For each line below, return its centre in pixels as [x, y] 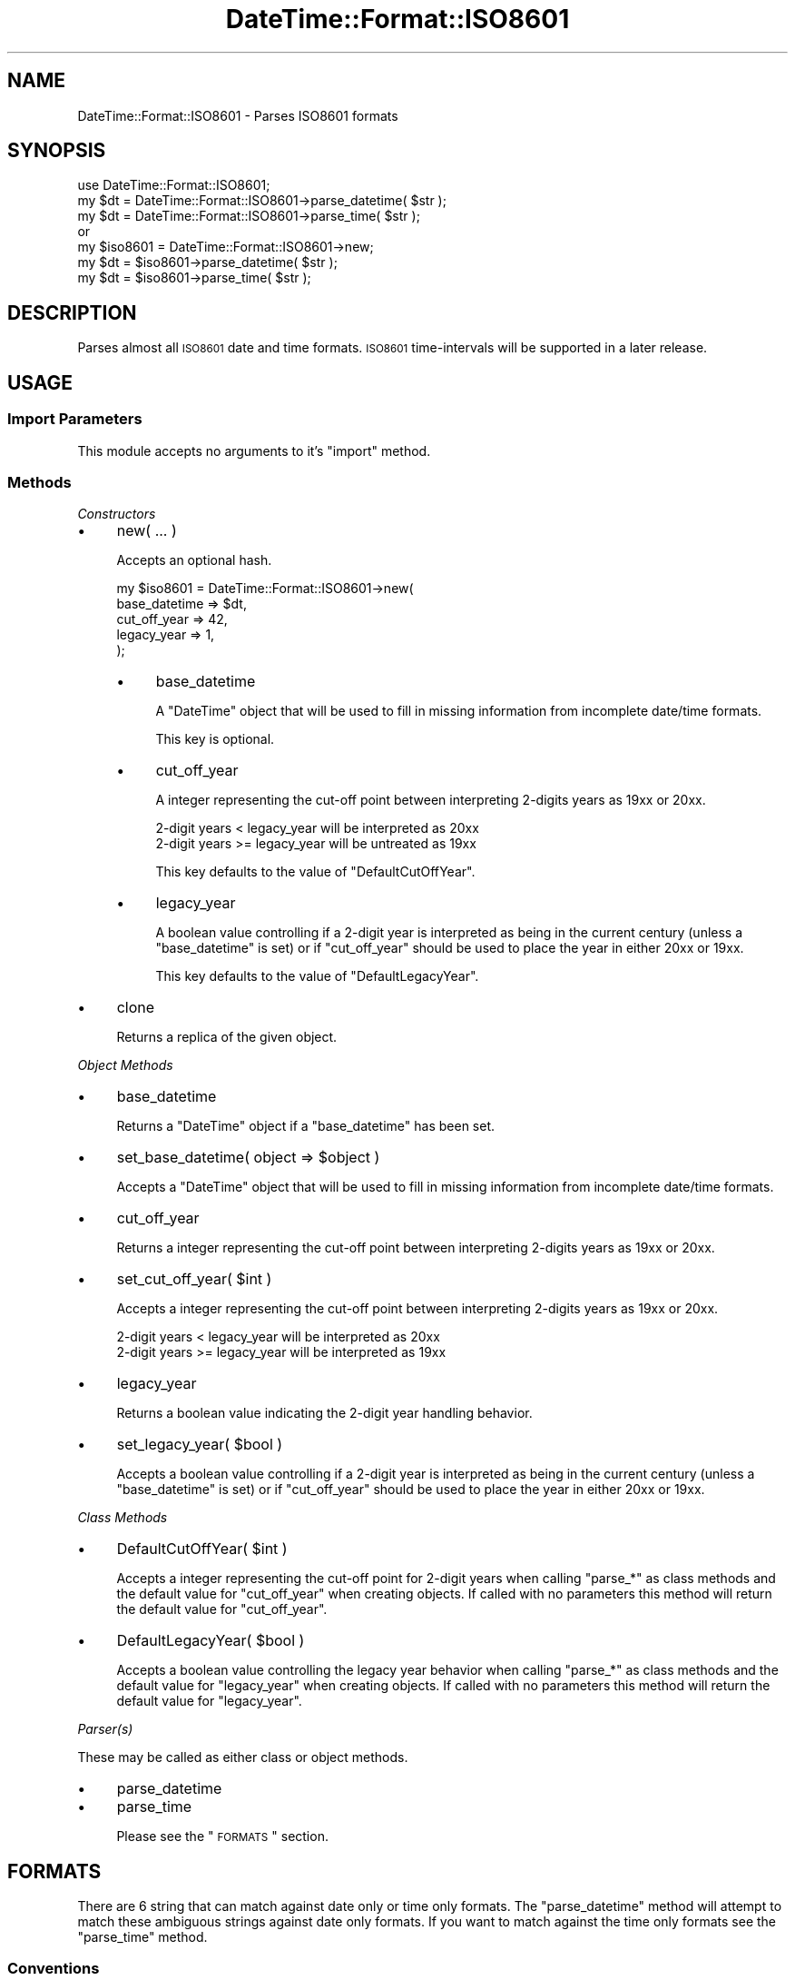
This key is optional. [215, 739]
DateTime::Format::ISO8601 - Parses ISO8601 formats [238, 115]
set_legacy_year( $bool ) [200, 1445]
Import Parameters [75, 419]
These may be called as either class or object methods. [243, 1757]
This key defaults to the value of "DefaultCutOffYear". [315, 872]
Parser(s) [105, 1729]
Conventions [54, 1969]
